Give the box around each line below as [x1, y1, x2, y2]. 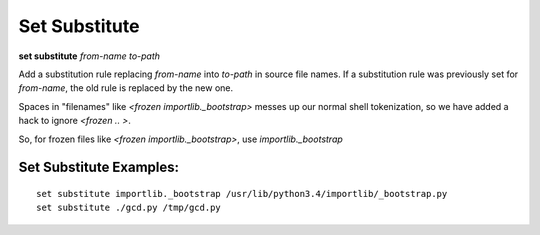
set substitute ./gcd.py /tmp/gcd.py [36, 202, 222, 214]
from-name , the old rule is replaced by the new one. [18, 82, 234, 94]
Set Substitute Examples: [18, 159, 180, 176]
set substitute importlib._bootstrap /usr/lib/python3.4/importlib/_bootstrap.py [36, 188, 448, 199]
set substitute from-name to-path [18, 50, 160, 62]
